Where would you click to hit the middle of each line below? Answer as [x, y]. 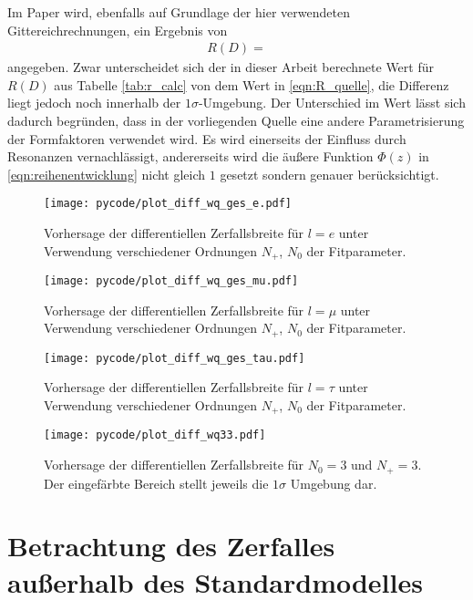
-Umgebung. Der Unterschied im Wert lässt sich [332, 103]
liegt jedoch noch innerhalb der [94, 103]
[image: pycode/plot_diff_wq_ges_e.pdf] [168, 204]
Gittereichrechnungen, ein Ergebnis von [118, 30]
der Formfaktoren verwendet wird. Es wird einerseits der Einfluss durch [207, 138]
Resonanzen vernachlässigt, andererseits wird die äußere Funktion [190, 156]
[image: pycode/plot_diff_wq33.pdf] [155, 435]
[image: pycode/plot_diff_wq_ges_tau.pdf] [175, 358]
